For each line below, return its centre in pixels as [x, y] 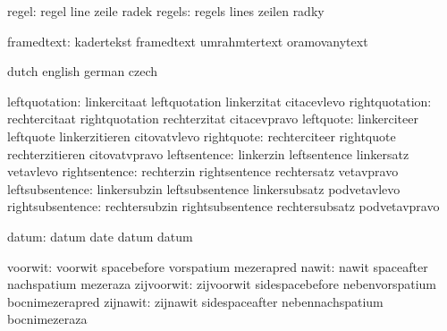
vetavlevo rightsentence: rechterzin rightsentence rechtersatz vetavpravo [203, 171]
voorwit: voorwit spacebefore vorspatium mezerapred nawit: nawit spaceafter [218, 266]
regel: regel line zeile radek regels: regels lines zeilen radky [166, 11]
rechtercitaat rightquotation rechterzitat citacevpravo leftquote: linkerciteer [213, 119]
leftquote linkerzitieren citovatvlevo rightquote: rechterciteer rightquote [202, 136]
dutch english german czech [83, 71]
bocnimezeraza [47, 319]
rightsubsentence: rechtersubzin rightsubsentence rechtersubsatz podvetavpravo [223, 206]
